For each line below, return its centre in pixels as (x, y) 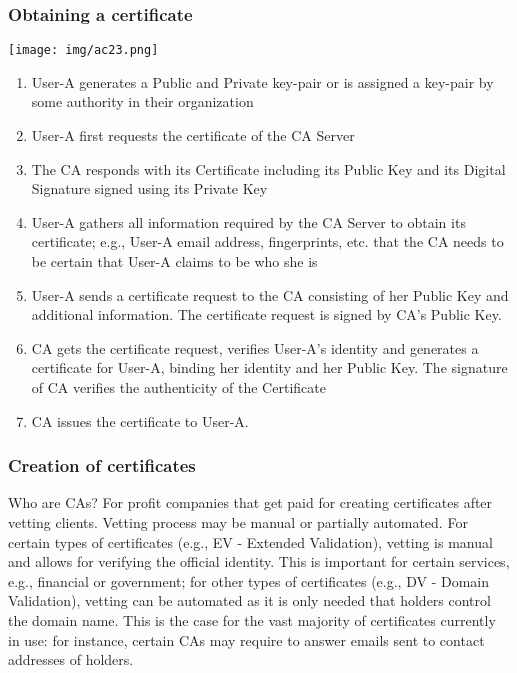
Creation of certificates (102, 465)
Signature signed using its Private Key (149, 188)
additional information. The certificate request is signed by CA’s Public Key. (266, 314)
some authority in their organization (142, 101)
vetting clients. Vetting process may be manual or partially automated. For (238, 522)
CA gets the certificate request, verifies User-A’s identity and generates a (255, 347)
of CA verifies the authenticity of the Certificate (178, 387)
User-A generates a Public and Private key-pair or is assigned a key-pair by (262, 81)
